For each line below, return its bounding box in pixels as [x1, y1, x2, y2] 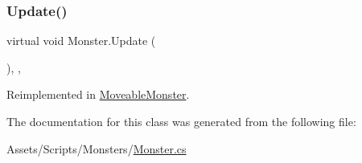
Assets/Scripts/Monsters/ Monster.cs [6, 140, 187, 157]
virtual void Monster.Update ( [6, 32, 156, 49]
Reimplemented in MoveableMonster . [6, 86, 190, 103]
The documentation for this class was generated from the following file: [6, 113, 356, 129]
